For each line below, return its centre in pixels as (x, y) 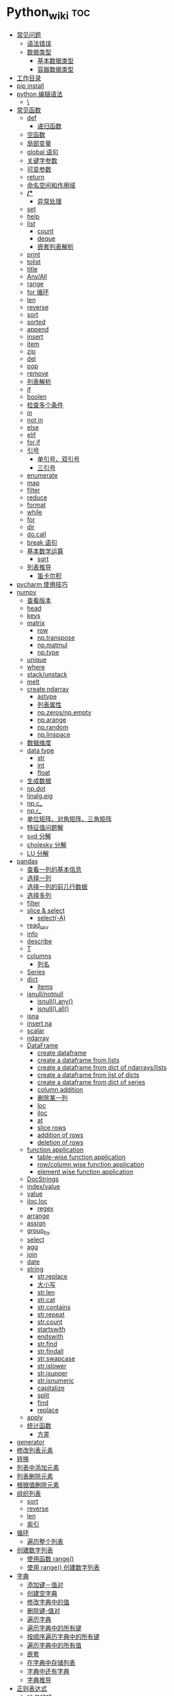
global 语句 (42, 152)
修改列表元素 (35, 1450)
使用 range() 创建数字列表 (63, 1567)
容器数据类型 (55, 69)
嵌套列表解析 (55, 246)
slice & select (46, 910)
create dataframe (62, 1053)
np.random (52, 727)
